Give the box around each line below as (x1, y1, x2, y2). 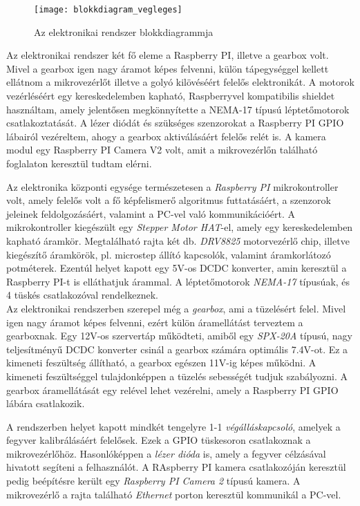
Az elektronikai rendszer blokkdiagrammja (34, 24, 214, 39)
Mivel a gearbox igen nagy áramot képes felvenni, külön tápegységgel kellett (6, 61, 329, 75)
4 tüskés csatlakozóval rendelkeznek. (6, 288, 158, 302)
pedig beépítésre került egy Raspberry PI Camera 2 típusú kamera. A (6, 474, 301, 488)
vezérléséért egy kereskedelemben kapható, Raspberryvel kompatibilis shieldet (6, 88, 335, 103)
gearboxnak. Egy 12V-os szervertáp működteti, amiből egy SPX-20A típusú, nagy (6, 328, 353, 343)
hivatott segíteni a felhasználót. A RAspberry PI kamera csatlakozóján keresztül (6, 460, 346, 474)
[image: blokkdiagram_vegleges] (34, 5, 182, 15)
